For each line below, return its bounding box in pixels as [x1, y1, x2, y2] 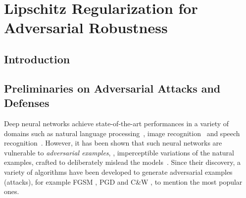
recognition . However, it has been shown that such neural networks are [4, 138, 222, 148]
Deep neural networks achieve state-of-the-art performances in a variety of [4, 118, 229, 128]
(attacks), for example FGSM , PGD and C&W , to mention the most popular [4, 176, 243, 187]
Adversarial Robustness [4, 17, 168, 38]
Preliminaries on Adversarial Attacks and [4, 80, 221, 96]
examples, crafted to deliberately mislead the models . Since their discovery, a [4, 157, 241, 167]
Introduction [4, 51, 70, 66]
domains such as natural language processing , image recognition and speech [4, 128, 240, 138]
